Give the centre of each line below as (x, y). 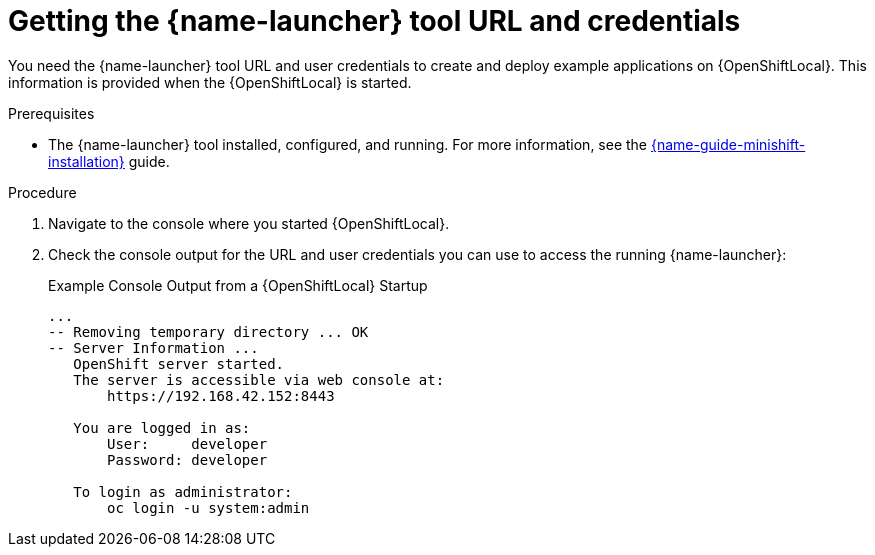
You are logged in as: (162, 427)
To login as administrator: (183, 491)
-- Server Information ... (153, 347)
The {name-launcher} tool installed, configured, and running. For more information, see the (348, 144)
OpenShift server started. (179, 363)
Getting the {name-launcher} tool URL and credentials (374, 21)
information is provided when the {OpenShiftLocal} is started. (210, 82)
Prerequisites (51, 113)
